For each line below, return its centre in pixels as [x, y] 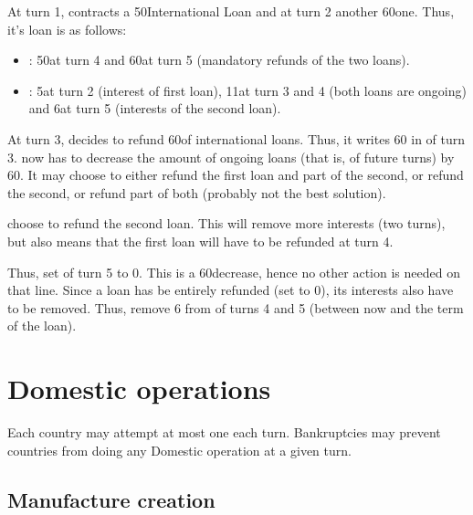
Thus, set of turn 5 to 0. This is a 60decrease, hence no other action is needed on [234, 272]
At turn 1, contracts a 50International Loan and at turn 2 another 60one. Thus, [231, 11]
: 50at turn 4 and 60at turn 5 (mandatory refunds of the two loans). [219, 60]
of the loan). [42, 326]
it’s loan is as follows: [67, 29]
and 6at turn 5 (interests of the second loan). [155, 108]
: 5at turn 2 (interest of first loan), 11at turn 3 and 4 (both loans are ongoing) [247, 90]
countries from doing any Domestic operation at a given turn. [179, 450]
